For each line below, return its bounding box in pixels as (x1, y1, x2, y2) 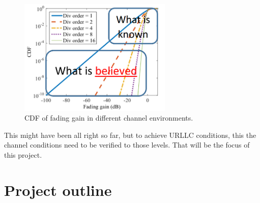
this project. (4, 149, 42, 160)
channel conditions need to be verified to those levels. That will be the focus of (4, 139, 250, 150)
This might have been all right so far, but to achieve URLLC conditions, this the (4, 129, 256, 140)
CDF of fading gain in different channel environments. (24, 112, 193, 123)
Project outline (4, 179, 112, 200)
